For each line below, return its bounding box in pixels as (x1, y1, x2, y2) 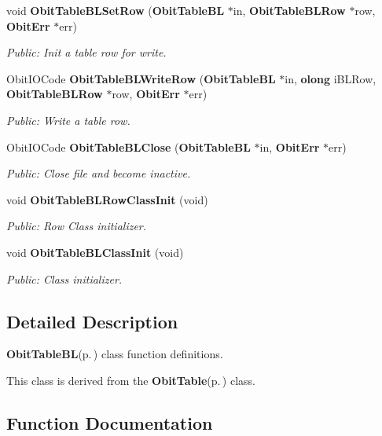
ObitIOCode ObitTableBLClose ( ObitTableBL (6, 138, 251, 155)
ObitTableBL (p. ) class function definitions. (6, 346, 223, 362)
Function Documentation (6, 410, 213, 434)
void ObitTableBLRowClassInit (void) (6, 191, 208, 207)
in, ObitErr (259, 138, 320, 155)
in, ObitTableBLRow (233, 2, 346, 18)
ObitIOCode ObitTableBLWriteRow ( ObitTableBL (6, 70, 276, 86)
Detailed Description (6, 309, 178, 333)
